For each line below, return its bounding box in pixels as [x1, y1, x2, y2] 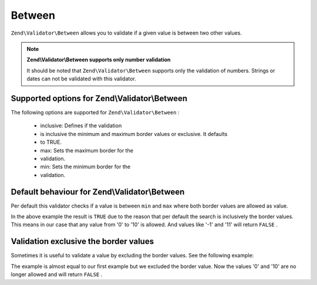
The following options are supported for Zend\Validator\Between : [11, 109, 180, 116]
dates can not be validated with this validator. [26, 75, 136, 82]
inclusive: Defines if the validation [40, 122, 122, 129]
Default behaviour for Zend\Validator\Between [11, 186, 185, 196]
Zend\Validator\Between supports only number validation [26, 56, 171, 63]
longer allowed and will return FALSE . [11, 271, 103, 278]
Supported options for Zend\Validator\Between [11, 93, 188, 103]
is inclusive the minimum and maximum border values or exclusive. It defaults [40, 130, 228, 137]
